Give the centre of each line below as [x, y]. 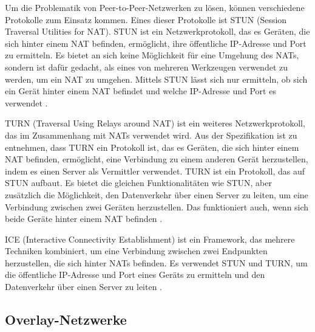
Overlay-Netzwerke [66, 320]
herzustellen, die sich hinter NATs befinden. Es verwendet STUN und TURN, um [156, 262]
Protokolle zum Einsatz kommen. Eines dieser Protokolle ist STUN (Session [146, 19]
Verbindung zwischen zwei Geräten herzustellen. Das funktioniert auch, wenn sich [157, 206]
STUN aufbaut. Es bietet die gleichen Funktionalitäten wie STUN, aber [138, 183]
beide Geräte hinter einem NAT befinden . [84, 219]
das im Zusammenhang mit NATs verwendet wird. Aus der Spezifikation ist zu [151, 135]
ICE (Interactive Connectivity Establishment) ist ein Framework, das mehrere [150, 239]
